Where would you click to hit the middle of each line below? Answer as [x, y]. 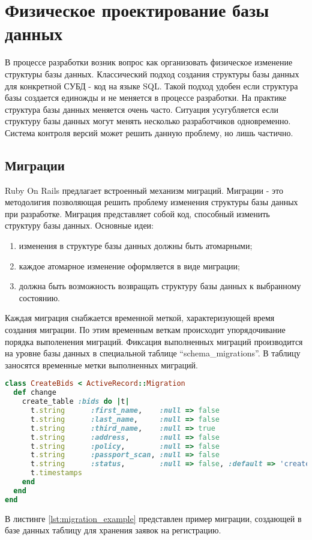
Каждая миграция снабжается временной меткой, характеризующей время [140, 318]
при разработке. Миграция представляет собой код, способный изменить [137, 213]
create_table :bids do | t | [76, 402]
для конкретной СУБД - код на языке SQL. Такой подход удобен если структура [151, 85]
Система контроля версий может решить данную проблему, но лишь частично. [149, 132]
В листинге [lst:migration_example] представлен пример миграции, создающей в [153, 518]
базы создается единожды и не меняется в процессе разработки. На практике [146, 97]
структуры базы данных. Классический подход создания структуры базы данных [152, 73]
